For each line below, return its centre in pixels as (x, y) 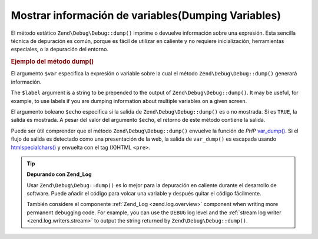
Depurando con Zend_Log (59, 174)
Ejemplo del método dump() (52, 62)
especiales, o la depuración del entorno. (60, 49)
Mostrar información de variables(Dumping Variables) (146, 15)
